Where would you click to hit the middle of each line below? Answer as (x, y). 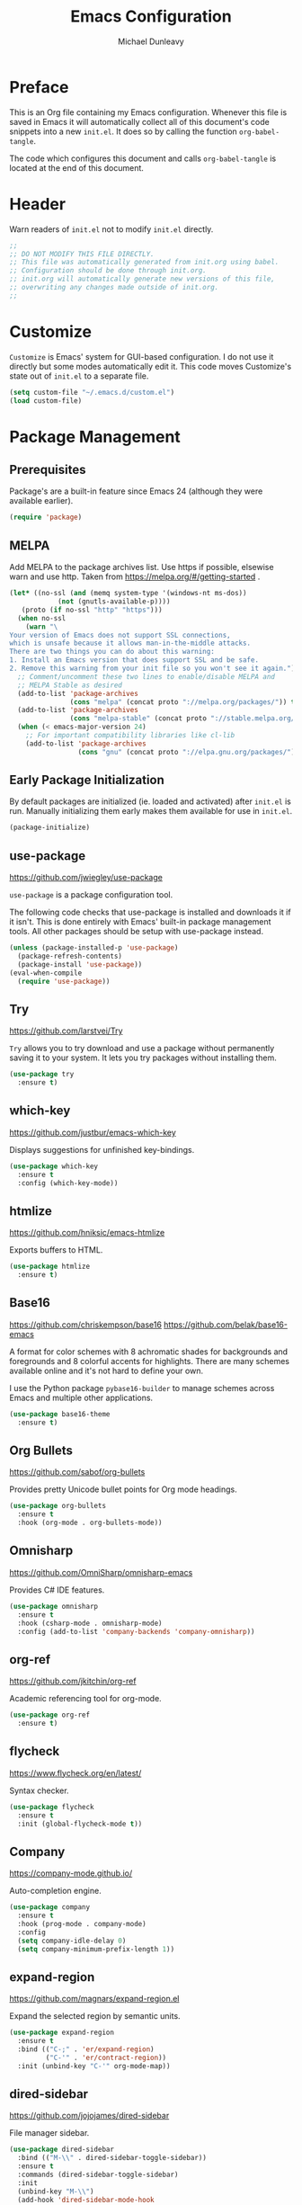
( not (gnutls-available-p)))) (114, 602)
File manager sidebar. (49, 2133)
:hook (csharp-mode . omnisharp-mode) (90, 1623)
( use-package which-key (54, 1166)
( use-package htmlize (50, 1267)
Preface (39, 87)
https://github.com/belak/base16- (225, 1325)
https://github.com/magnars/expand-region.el (94, 1999)
